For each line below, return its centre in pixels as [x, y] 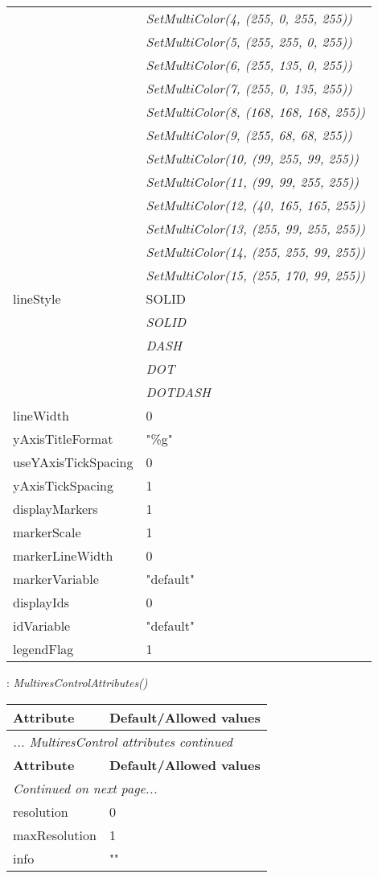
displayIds [41, 602]
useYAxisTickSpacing [73, 462]
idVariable [42, 625]
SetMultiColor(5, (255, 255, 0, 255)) [249, 41]
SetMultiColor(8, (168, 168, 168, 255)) [256, 112]
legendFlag [43, 649]
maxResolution [55, 835]
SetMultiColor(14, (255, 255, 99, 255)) [256, 252]
